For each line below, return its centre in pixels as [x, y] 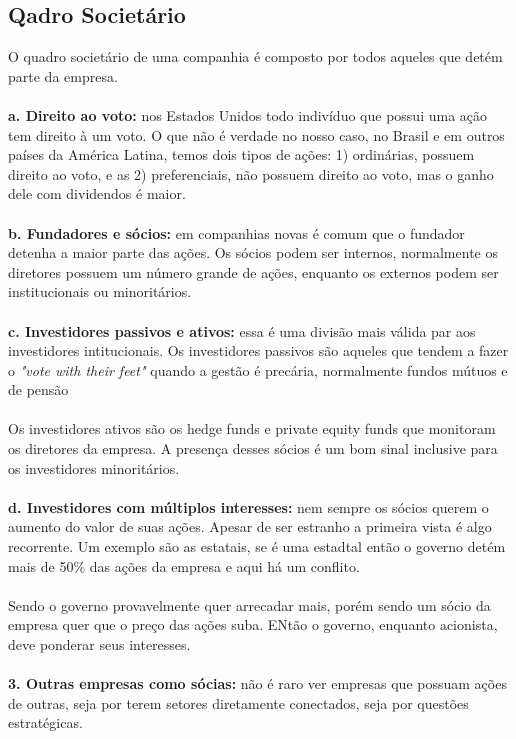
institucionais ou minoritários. [100, 291]
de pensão [38, 389]
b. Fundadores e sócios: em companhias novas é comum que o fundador [236, 232]
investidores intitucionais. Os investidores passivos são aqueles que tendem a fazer [258, 350]
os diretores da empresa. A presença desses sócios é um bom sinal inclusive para [253, 448]
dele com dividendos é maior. [97, 193]
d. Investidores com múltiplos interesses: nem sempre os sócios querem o [248, 506]
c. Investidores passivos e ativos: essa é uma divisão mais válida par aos [242, 330]
